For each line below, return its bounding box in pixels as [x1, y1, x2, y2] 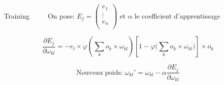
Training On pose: [4, 10, 75, 21]
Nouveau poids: [76, 69, 123, 76]
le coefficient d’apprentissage [134, 10, 221, 21]
